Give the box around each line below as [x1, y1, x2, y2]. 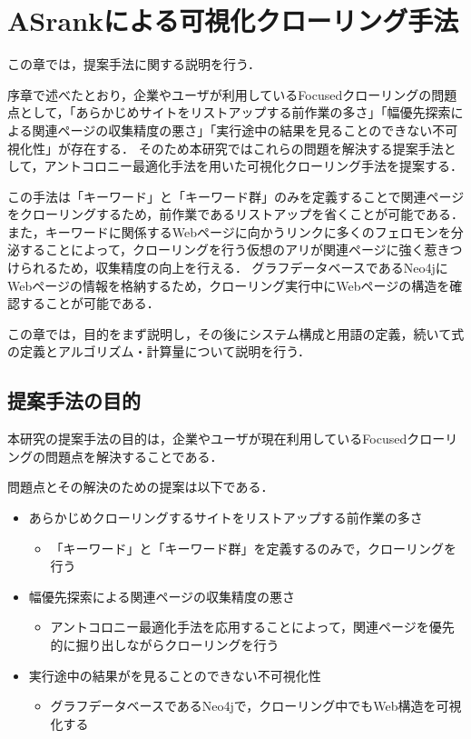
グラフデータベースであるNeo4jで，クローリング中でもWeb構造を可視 [50, 696, 462, 715]
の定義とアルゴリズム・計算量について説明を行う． [7, 342, 311, 361]
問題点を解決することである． [44, 446, 223, 465]
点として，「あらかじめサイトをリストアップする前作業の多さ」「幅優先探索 [7, 103, 451, 122]
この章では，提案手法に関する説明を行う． [7, 55, 260, 74]
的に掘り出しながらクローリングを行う [50, 634, 280, 654]
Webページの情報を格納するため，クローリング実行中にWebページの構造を [7, 275, 450, 295]
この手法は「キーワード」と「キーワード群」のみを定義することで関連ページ [7, 186, 465, 205]
